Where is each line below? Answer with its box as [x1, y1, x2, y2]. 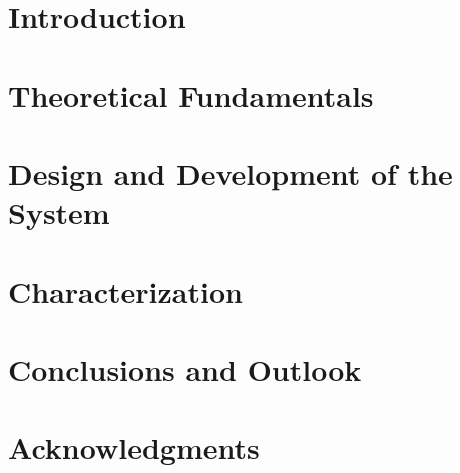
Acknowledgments [8, 427, 260, 468]
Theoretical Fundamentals [8, 74, 374, 115]
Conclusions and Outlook [8, 348, 362, 389]
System [8, 192, 110, 233]
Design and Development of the [8, 152, 453, 193]
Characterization [8, 270, 243, 311]
